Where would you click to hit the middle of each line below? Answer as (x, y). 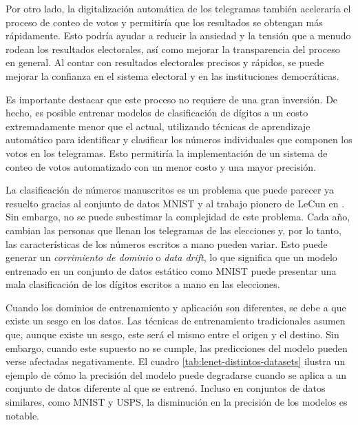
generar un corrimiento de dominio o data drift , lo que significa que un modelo (171, 257)
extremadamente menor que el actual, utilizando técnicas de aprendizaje (158, 126)
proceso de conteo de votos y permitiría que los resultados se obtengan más (164, 22)
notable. (23, 415)
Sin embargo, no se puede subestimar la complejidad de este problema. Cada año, (178, 217)
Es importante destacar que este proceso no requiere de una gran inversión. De (172, 99)
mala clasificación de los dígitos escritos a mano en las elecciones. (143, 284)
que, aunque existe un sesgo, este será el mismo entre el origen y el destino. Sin (172, 334)
